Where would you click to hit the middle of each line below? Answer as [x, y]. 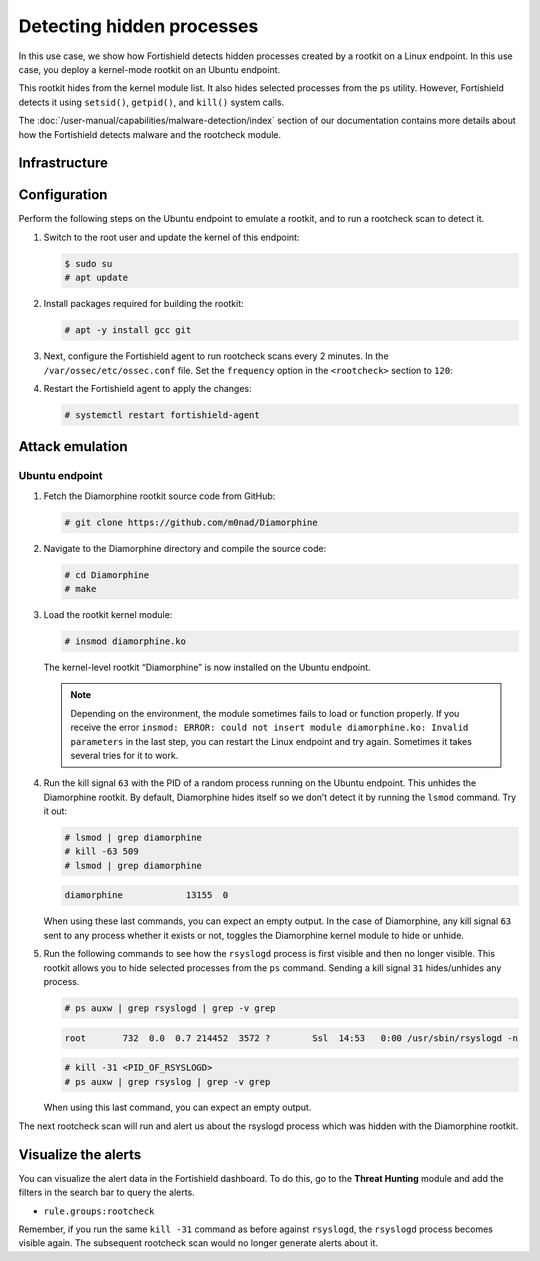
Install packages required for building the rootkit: [143, 304]
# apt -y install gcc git [128, 330]
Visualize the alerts [80, 1154]
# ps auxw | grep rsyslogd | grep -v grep [170, 1008]
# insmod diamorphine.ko [125, 641]
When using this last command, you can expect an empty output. [177, 1107]
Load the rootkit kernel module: [108, 614]
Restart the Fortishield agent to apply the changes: [147, 388]
